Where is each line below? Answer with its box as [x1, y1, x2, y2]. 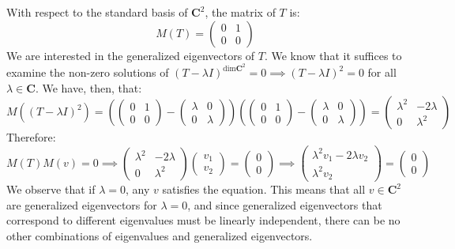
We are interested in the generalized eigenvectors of [6, 47, 255, 63]
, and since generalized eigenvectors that [187, 196, 382, 213]
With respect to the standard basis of [6, 4, 188, 20]
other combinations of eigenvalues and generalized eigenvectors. [6, 227, 313, 243]
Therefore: [6, 129, 56, 145]
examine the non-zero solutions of [6, 64, 169, 81]
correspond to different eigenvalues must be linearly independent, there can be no [6, 212, 400, 228]
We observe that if [6, 181, 96, 198]
